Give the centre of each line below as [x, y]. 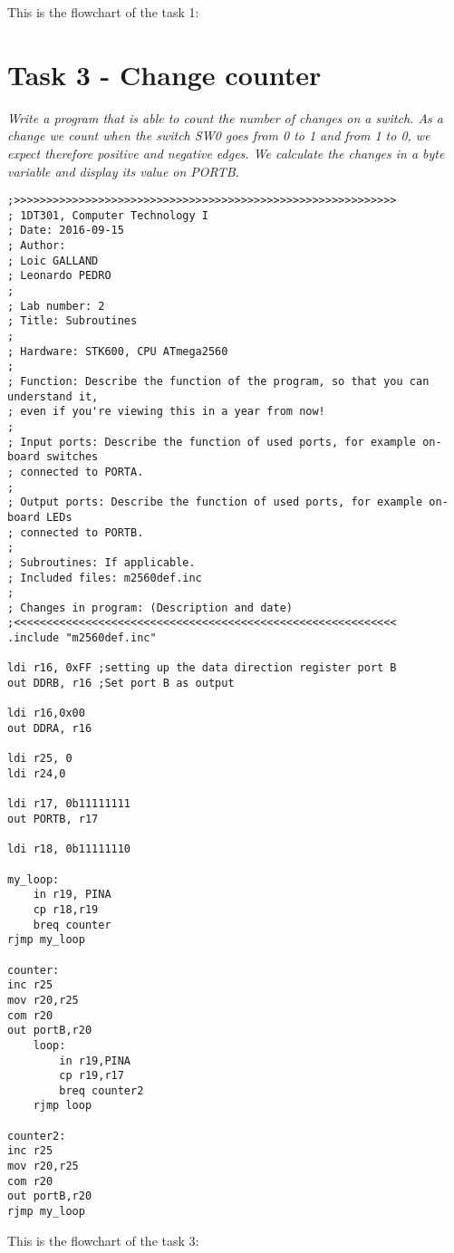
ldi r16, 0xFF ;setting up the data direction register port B [202, 668]
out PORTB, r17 [53, 819]
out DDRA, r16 [50, 729]
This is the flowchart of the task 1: [103, 12]
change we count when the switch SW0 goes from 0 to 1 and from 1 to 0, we [219, 135]
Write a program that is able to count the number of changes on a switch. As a [225, 117]
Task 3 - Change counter [164, 74]
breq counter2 [101, 1090]
